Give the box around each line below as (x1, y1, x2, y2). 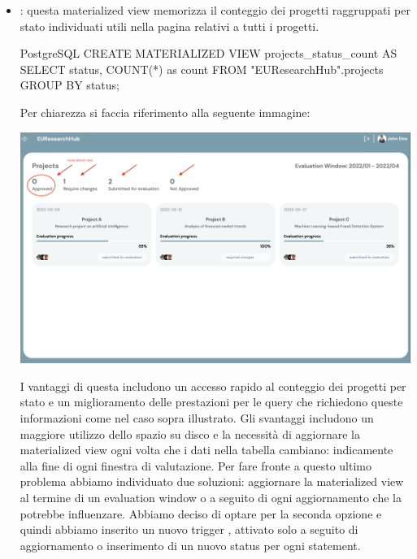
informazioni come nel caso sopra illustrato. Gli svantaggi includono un (20, 409, 374, 426)
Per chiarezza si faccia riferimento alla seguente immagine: (20, 103, 311, 120)
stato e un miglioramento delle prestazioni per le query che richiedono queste (20, 393, 403, 410)
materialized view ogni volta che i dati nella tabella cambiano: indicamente (20, 441, 393, 458)
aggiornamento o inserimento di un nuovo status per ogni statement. (20, 536, 361, 553)
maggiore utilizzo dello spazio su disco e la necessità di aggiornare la (20, 425, 360, 442)
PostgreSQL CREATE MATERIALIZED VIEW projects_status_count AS (20, 45, 397, 62)
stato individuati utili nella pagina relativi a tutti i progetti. (20, 17, 319, 34)
